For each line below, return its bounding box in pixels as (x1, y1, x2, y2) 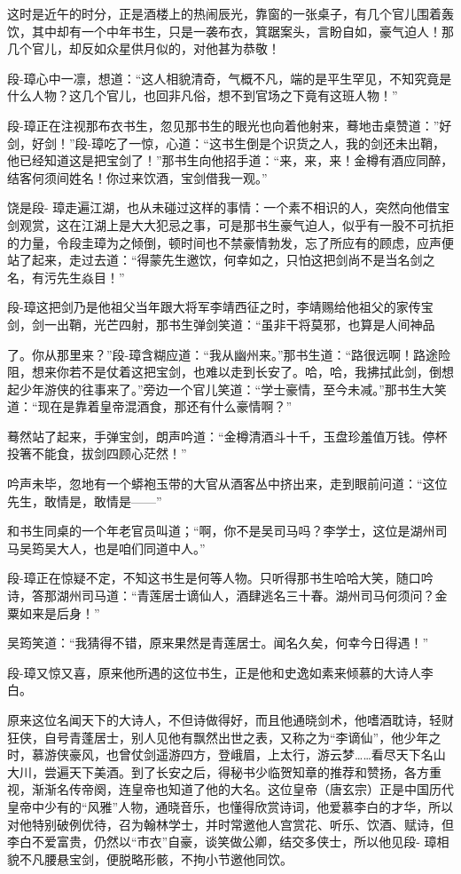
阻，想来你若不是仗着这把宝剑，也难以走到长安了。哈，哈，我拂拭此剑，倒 (7, 362, 441, 381)
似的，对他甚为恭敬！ (155, 39, 280, 58)
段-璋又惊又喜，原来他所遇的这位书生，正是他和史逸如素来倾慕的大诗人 (7, 663, 421, 681)
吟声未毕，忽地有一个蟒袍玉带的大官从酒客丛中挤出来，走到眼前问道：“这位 (7, 474, 448, 493)
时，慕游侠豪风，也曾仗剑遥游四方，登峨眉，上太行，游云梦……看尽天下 (7, 745, 421, 764)
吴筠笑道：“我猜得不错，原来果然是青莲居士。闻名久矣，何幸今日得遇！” (7, 633, 429, 652)
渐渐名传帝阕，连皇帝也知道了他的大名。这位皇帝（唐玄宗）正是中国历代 (31, 780, 454, 799)
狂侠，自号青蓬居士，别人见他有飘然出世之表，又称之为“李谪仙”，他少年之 (7, 727, 441, 746)
